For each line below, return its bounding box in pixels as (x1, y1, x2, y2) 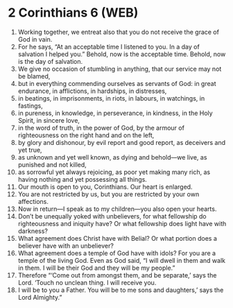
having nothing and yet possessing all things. (17, 175, 148, 183)
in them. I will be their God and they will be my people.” (17, 264, 175, 272)
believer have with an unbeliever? (17, 241, 114, 250)
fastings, (17, 101, 44, 110)
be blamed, (17, 71, 51, 80)
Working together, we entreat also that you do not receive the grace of (17, 28, 219, 36)
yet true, (17, 146, 42, 154)
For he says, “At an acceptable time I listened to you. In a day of (17, 42, 200, 51)
